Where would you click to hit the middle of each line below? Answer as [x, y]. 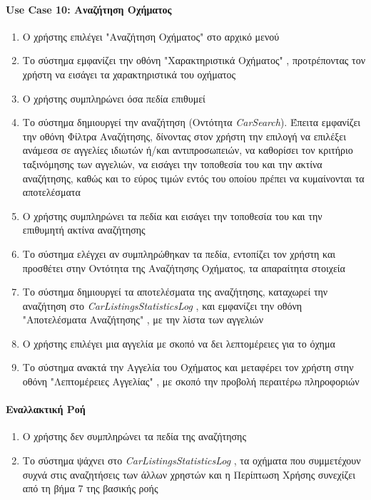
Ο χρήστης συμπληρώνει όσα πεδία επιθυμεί [114, 98]
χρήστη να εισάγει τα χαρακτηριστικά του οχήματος [129, 74]
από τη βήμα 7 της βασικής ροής [90, 488]
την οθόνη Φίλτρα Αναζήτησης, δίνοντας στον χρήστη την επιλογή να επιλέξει [184, 136]
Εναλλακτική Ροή [46, 409]
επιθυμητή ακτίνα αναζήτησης [84, 230]
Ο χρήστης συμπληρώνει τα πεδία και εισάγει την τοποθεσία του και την [172, 215]
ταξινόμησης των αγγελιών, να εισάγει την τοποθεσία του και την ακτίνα [172, 163]
